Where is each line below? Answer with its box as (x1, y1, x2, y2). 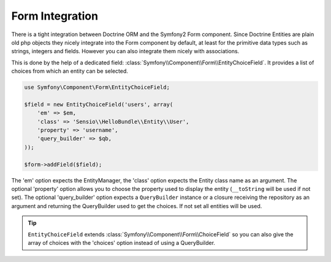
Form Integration (11, 9, 98, 23)
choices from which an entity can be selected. (11, 67, 129, 75)
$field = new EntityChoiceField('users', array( (24, 101, 173, 108)
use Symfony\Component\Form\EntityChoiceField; (24, 84, 170, 91)
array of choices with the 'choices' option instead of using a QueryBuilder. (28, 239, 216, 246)
